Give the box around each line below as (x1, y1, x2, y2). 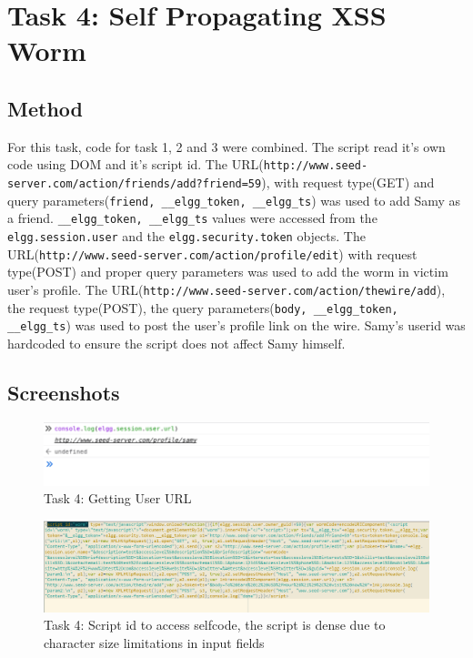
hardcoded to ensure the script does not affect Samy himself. (7, 333, 346, 352)
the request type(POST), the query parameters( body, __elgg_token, (7, 298, 398, 317)
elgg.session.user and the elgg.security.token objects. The (7, 226, 366, 245)
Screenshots (7, 378, 120, 406)
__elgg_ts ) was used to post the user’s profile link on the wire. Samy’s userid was (7, 316, 466, 335)
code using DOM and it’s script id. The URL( (7, 155, 264, 174)
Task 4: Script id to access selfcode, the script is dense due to (44, 615, 386, 634)
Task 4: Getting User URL (44, 489, 192, 508)
